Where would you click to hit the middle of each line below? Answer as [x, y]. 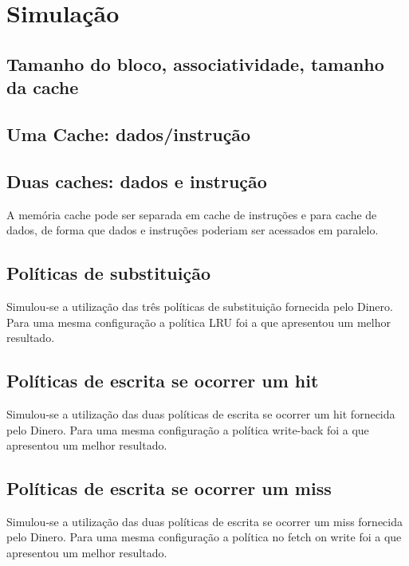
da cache [43, 87]
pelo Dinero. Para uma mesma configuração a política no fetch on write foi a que [204, 537]
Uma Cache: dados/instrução [129, 134]
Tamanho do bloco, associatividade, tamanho [195, 63]
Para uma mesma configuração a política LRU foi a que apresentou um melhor [199, 322]
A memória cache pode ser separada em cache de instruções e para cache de [192, 214]
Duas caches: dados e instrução [137, 181]
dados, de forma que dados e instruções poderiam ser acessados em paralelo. [193, 230]
